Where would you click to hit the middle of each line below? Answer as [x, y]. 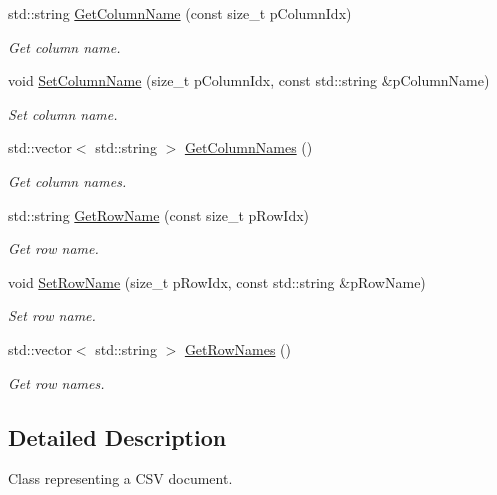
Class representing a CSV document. [120, 478]
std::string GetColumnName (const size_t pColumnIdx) [180, 13]
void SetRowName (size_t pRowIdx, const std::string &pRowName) [217, 281]
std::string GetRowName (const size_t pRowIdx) [159, 214]
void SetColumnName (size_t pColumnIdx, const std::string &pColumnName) [249, 80]
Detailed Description [117, 436]
